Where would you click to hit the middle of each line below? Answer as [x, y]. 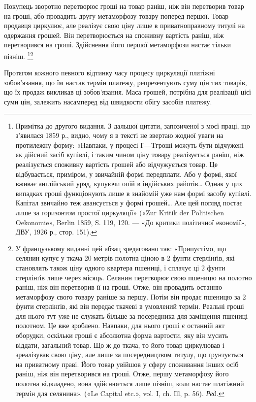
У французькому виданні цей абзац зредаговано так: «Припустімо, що [121, 248]
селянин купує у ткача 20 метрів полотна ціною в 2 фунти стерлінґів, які [125, 258]
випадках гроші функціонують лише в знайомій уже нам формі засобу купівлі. [133, 193]
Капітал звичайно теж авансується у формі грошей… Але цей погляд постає [129, 203]
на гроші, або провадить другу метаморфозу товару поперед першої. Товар [116, 16]
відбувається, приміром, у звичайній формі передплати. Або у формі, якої [126, 174]
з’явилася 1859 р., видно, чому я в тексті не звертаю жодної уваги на [119, 135]
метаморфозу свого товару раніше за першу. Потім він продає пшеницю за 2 [131, 296]
